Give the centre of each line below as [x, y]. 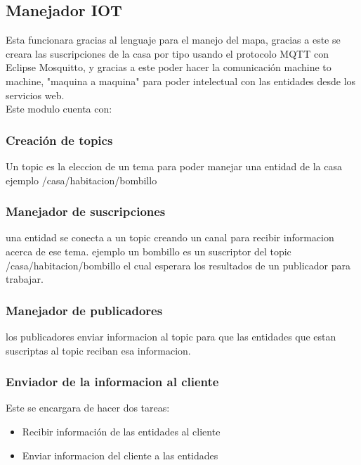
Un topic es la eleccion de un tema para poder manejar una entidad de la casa [174, 166]
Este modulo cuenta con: [59, 109]
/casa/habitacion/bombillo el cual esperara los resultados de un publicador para [178, 265]
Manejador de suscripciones [86, 211]
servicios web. [35, 95]
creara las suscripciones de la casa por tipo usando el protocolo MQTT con [167, 53]
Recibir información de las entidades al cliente [121, 431]
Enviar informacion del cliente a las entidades [120, 455]
